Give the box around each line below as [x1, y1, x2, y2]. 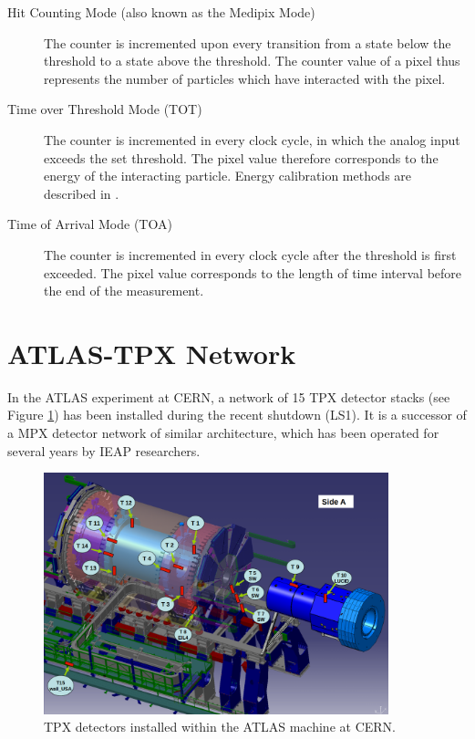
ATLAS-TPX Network [7, 334, 296, 371]
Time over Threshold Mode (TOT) [7, 99, 202, 119]
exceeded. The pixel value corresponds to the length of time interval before [44, 263, 462, 282]
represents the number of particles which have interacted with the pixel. [44, 68, 446, 88]
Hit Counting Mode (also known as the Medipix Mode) [7, 3, 315, 21]
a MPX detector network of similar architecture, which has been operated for [7, 423, 439, 442]
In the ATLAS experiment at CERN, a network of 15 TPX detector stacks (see [7, 387, 450, 406]
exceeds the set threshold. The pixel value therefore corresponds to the [44, 148, 439, 167]
